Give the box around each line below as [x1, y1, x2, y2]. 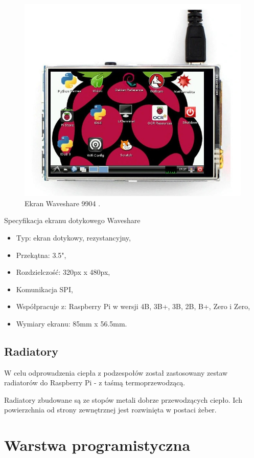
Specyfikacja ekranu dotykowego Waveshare [4, 215, 141, 226]
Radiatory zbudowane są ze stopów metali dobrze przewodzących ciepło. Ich [4, 394, 242, 405]
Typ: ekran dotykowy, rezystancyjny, [16, 232, 131, 243]
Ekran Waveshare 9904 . [25, 198, 101, 208]
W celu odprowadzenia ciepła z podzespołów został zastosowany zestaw [4, 367, 228, 378]
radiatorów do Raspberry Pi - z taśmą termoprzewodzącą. [4, 377, 186, 388]
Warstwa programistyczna [4, 434, 191, 455]
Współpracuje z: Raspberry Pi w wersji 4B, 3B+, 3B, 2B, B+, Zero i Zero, [16, 301, 250, 312]
